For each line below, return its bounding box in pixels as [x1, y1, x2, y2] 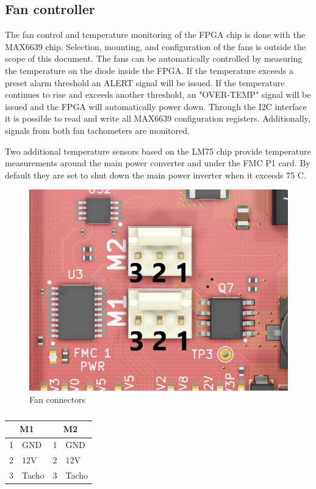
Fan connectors [29, 392, 86, 405]
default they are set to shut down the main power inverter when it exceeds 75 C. [5, 168, 306, 181]
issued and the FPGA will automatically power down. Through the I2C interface [5, 100, 307, 112]
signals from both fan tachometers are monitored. [5, 123, 190, 136]
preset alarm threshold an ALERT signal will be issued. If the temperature [5, 76, 285, 89]
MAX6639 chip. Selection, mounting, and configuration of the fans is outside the [5, 40, 306, 53]
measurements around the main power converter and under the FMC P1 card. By [5, 156, 311, 169]
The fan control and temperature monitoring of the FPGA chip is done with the [5, 28, 305, 41]
